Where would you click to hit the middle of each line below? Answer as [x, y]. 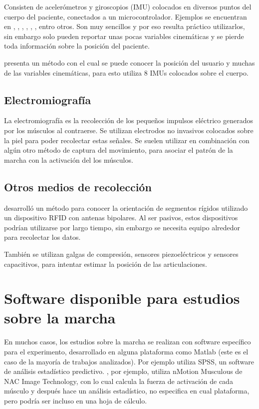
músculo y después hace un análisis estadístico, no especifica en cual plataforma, [127, 391]
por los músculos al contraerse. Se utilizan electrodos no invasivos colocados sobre [129, 130]
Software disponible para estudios [122, 298]
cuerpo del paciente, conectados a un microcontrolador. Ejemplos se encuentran [126, 16]
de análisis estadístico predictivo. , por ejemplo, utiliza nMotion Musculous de [123, 371]
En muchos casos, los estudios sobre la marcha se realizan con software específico [128, 342]
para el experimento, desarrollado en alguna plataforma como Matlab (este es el [126, 351]
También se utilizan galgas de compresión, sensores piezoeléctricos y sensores [121, 254]
